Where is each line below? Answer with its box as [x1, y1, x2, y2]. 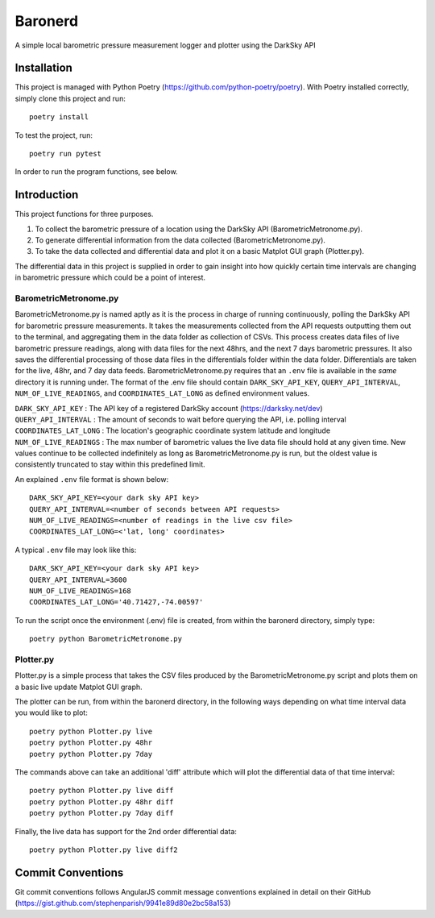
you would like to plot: [14, 708, 88, 717]
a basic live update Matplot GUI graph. [14, 682, 143, 692]
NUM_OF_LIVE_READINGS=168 [29, 587, 132, 596]
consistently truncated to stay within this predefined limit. [14, 459, 205, 469]
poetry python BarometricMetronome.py [29, 634, 183, 644]
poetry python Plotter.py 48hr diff [29, 797, 174, 806]
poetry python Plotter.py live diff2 [29, 845, 179, 854]
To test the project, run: [14, 130, 93, 140]
